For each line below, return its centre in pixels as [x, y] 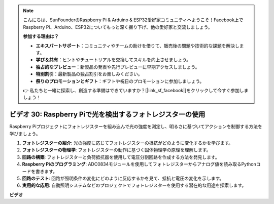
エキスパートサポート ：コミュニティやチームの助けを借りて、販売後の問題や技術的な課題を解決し [138, 46]
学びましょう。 [25, 134]
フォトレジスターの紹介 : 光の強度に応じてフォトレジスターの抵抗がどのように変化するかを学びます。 [128, 143]
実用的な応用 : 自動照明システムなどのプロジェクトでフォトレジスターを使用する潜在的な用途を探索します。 [134, 185]
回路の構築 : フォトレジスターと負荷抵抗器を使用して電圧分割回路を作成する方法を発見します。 [121, 157]
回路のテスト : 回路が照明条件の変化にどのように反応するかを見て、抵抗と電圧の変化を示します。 [123, 178]
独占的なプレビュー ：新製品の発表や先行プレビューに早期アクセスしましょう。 [118, 67]
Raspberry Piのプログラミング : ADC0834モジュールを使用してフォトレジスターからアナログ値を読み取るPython [139, 164]
